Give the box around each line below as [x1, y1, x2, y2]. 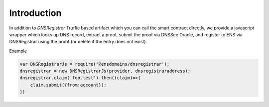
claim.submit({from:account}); [30, 82, 107, 88]
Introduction [9, 7, 62, 18]
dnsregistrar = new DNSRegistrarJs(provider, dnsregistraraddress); [19, 68, 191, 74]
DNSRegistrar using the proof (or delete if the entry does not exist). [9, 39, 147, 45]
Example [9, 48, 27, 54]
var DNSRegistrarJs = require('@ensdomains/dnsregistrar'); [19, 61, 170, 67]
